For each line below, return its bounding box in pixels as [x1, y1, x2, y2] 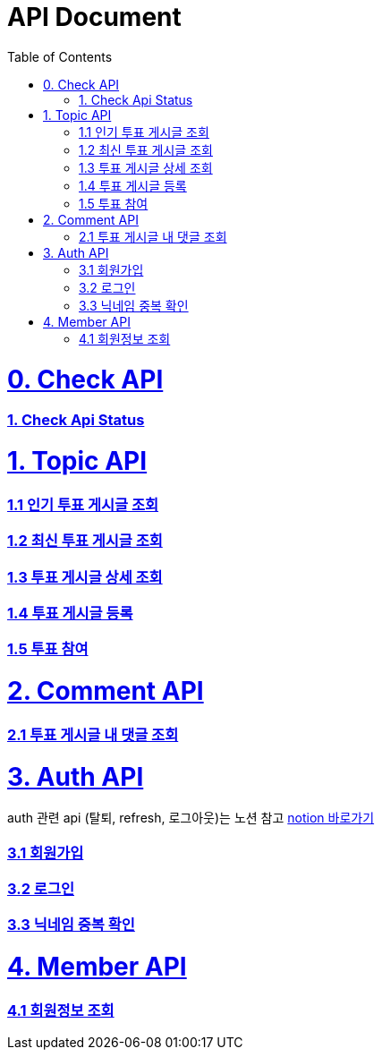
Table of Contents [7, 48, 113, 64]
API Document [7, 2, 182, 32]
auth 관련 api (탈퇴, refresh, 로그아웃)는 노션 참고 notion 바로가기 [7, 810, 375, 826]
